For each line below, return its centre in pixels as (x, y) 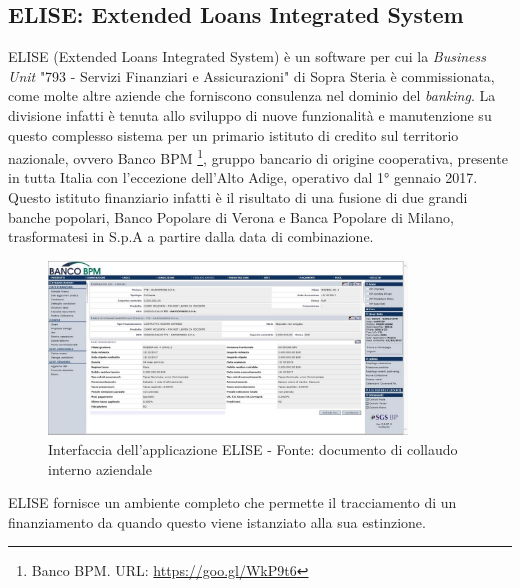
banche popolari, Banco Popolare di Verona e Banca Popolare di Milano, (231, 216)
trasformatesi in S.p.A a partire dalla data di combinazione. (191, 236)
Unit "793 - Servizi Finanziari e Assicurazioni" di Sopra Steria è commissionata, (251, 75)
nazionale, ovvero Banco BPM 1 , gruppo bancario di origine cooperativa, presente (258, 156)
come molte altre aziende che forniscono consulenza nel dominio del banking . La (252, 95)
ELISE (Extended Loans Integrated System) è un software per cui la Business (247, 56)
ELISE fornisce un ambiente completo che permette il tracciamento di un (232, 502)
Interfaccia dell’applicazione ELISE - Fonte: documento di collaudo (253, 448)
